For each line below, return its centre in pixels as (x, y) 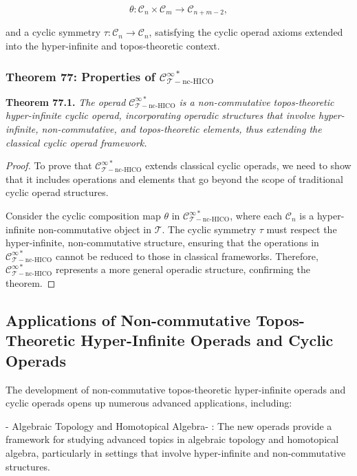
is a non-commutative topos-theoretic (257, 101)
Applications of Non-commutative (128, 320)
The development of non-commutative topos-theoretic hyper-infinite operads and (176, 389)
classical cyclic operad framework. (76, 142)
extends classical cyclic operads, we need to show (248, 165)
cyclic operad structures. (57, 192)
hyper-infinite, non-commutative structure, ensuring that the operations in (162, 242)
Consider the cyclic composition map (83, 216)
